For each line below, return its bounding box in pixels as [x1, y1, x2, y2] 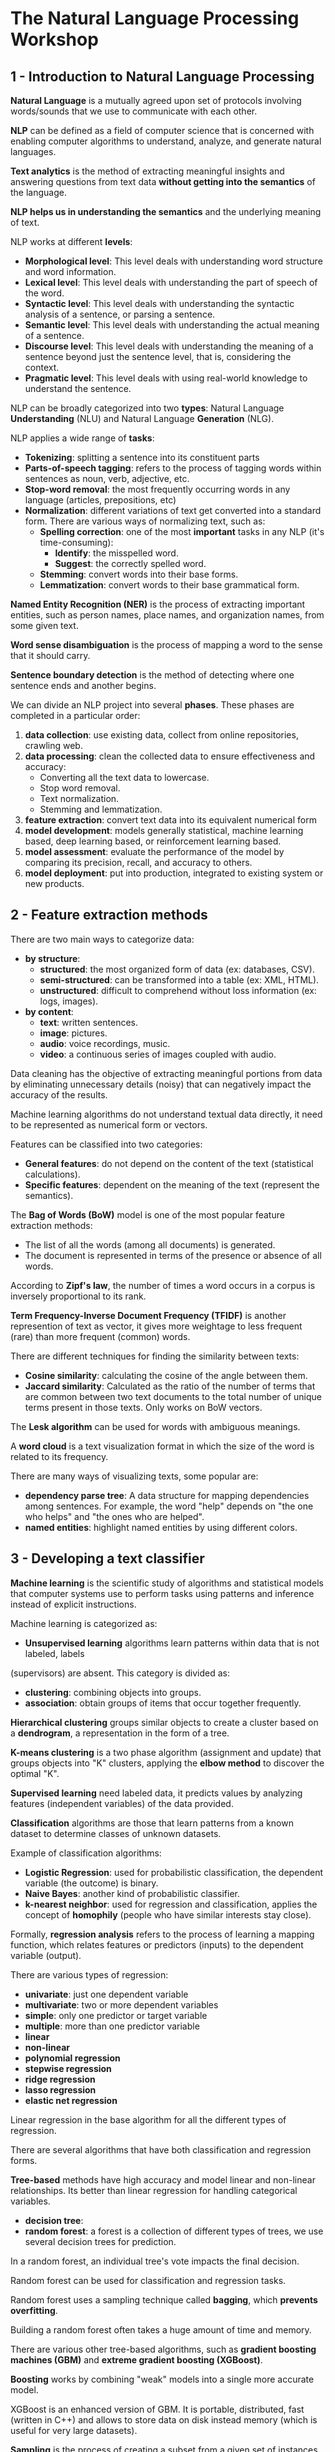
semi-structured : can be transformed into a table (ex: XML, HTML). [39, 973, 320, 986]
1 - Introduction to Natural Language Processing [10, 68, 315, 85]
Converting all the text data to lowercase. [39, 772, 210, 783]
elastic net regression [24, 2094, 118, 2106]
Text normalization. [39, 793, 120, 804]
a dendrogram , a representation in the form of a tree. [10, 1727, 230, 1739]
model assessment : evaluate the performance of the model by [24, 846, 285, 857]
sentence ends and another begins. [10, 680, 157, 691]
